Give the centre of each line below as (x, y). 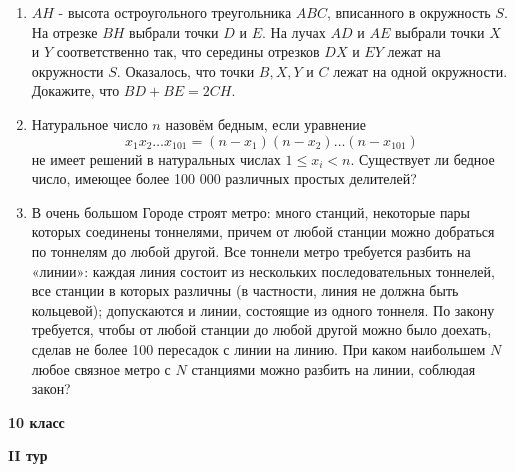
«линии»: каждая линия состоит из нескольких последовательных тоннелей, (263, 270)
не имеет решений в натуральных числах (156, 158)
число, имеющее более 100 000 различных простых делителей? (224, 178)
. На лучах (294, 31)
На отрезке (64, 31)
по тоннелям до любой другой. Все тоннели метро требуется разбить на (251, 250)
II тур (28, 455)
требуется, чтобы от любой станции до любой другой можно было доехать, (261, 329)
